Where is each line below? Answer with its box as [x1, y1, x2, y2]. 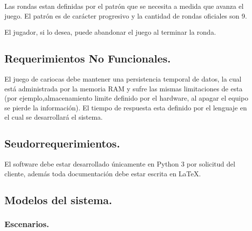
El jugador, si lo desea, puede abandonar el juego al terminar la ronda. [4, 27, 216, 37]
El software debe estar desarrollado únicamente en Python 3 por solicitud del [4, 159, 235, 169]
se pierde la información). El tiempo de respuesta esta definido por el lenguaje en [4, 102, 247, 112]
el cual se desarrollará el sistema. [4, 112, 103, 122]
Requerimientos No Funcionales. [4, 51, 171, 66]
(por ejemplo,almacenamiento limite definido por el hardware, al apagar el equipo [4, 93, 249, 103]
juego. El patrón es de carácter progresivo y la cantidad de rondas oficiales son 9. [4, 10, 247, 21]
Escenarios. [4, 218, 49, 230]
